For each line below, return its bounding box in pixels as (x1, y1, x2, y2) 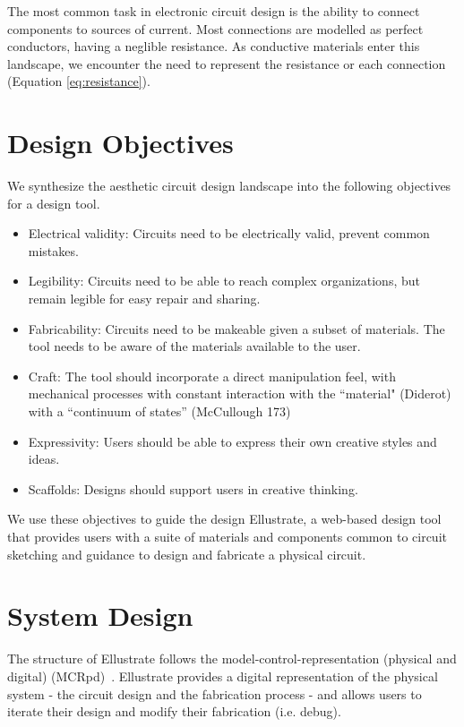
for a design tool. (7, 193, 100, 212)
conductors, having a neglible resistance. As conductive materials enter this (7, 37, 420, 56)
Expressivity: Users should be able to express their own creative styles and (28, 432, 437, 450)
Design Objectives (7, 124, 234, 161)
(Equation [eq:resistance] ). (7, 72, 150, 90)
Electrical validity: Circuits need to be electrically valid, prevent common (28, 224, 430, 243)
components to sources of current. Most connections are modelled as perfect (7, 19, 424, 38)
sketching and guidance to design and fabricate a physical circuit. (7, 544, 366, 563)
